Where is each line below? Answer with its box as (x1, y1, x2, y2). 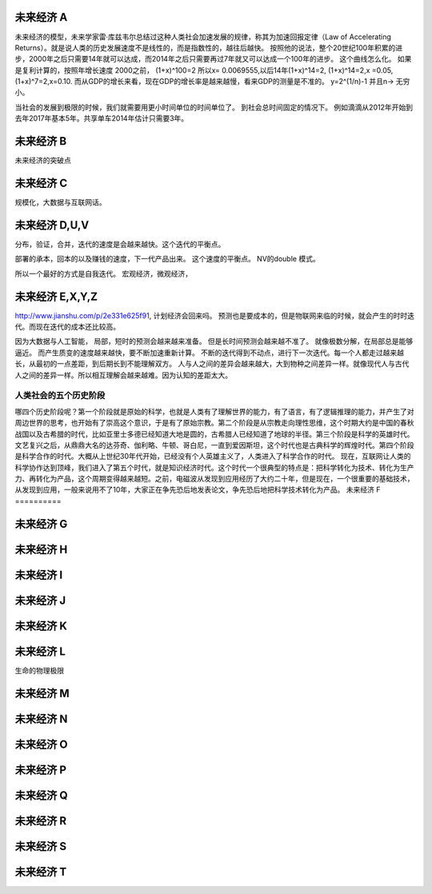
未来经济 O (14, 737, 68, 751)
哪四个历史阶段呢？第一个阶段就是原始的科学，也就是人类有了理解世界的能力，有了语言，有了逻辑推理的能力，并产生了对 (14, 406, 414, 416)
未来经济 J (14, 593, 66, 607)
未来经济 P (14, 763, 67, 776)
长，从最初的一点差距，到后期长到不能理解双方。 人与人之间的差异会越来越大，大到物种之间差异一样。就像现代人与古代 (14, 359, 410, 369)
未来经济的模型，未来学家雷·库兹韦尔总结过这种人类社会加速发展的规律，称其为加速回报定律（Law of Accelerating (14, 32, 392, 42)
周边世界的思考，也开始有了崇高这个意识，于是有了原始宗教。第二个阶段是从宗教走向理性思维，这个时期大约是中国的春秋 (14, 418, 414, 428)
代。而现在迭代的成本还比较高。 (14, 322, 120, 332)
